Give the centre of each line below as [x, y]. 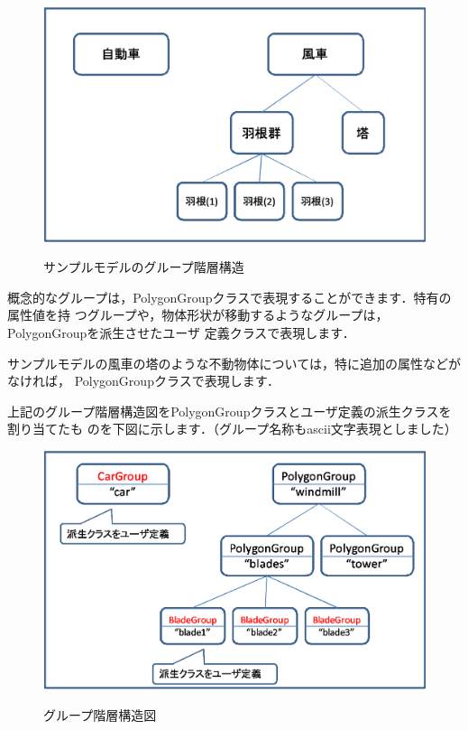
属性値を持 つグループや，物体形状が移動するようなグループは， [198, 315]
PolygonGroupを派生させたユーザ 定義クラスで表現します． [181, 332]
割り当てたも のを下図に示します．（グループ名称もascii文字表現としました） [232, 429]
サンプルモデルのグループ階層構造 [144, 267]
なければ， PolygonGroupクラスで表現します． [144, 381]
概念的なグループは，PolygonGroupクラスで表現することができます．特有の [229, 297]
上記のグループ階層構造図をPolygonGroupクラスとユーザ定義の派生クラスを [229, 411]
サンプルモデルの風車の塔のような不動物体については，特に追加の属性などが [234, 363]
